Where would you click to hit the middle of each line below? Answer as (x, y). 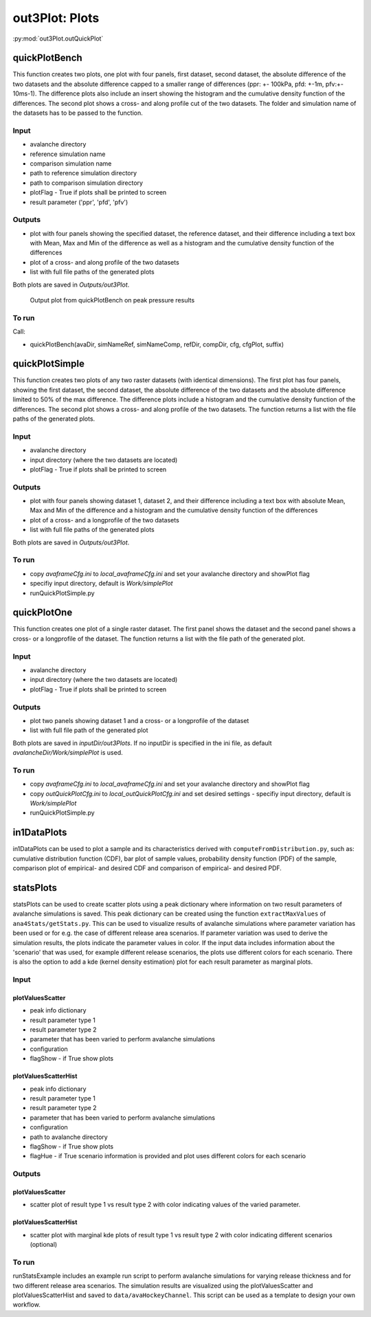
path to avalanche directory (69, 1137)
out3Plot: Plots (56, 18)
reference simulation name (68, 154)
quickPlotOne (43, 613)
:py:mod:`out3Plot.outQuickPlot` (58, 38)
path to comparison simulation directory (87, 183)
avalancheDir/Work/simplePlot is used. (68, 753)
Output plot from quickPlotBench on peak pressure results (112, 300)
